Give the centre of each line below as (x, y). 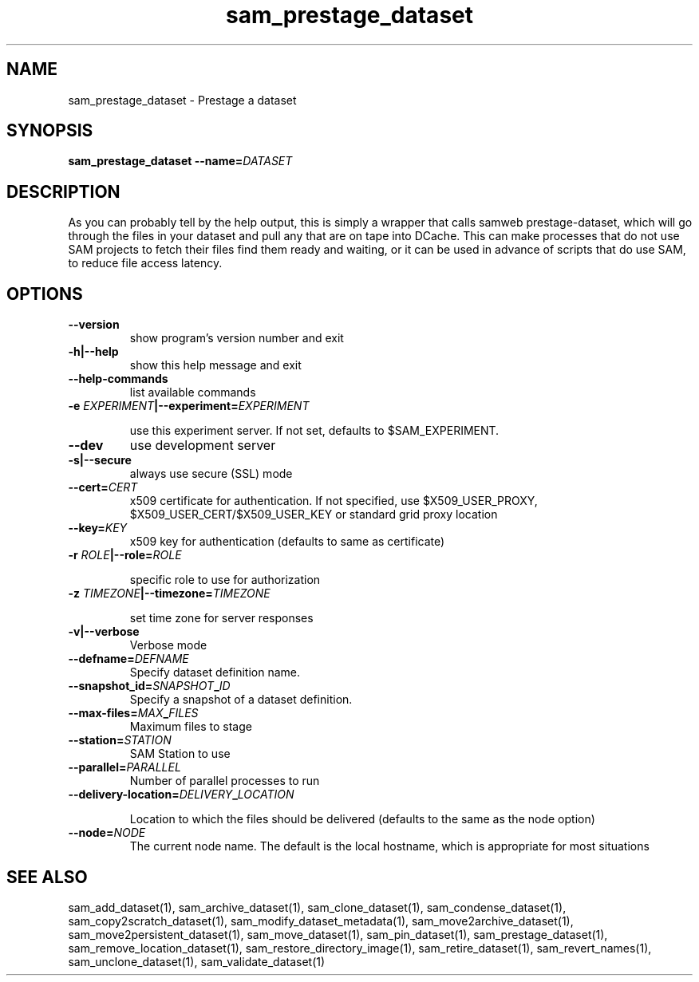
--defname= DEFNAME (128, 659)
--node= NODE (107, 833)
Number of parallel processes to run (225, 781)
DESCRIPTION (63, 191)
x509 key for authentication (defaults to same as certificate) (287, 542)
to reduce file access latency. (145, 263)
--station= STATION (120, 740)
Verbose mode (168, 645)
